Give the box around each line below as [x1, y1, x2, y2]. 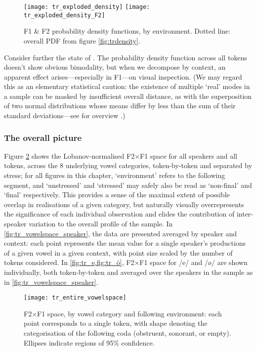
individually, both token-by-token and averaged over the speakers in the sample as [4, 267, 253, 277]
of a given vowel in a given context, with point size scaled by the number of [4, 247, 233, 258]
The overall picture [4, 131, 82, 143]
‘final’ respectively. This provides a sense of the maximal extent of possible [4, 189, 230, 200]
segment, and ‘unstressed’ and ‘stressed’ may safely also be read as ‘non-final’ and [4, 179, 252, 190]
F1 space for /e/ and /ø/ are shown [139, 257, 248, 267]
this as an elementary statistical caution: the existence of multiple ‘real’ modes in [4, 81, 250, 91]
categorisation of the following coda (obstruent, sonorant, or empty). [24, 328, 231, 338]
